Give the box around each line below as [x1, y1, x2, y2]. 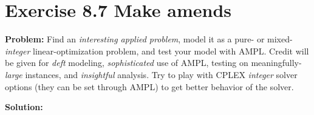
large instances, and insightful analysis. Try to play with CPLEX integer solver [5, 68, 298, 80]
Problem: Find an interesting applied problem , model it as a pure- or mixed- [5, 33, 293, 45]
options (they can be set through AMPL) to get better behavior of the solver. [5, 80, 294, 93]
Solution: [5, 100, 43, 113]
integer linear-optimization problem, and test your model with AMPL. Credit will [5, 44, 309, 57]
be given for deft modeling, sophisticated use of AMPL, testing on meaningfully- [5, 56, 302, 69]
